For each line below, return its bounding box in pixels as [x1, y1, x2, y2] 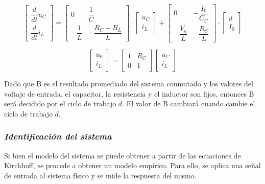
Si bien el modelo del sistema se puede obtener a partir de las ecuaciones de [4, 150, 241, 160]
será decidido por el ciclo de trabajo [4, 98, 116, 109]
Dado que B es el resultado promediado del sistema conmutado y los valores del [4, 78, 253, 89]
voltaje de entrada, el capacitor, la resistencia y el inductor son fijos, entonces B [4, 88, 254, 99]
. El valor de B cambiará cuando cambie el [122, 98, 255, 109]
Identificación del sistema [4, 130, 112, 143]
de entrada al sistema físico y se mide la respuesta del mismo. [4, 170, 197, 180]
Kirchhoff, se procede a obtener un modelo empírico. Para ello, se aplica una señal [4, 160, 261, 171]
